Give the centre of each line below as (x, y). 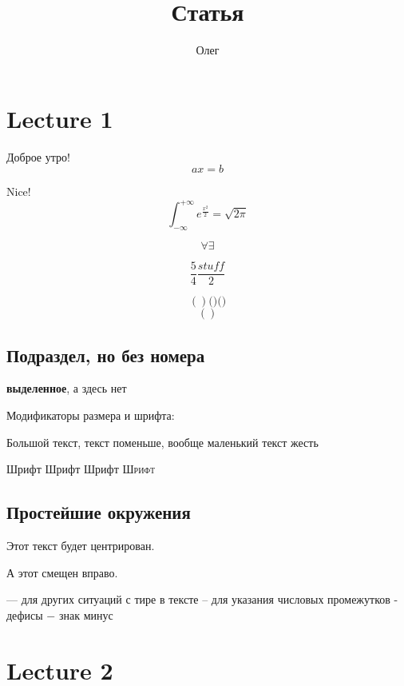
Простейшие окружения (99, 512)
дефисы (25, 614)
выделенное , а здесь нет (67, 388)
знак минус (86, 614)
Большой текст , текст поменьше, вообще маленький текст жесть (162, 442)
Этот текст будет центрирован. (81, 545)
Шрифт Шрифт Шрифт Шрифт (81, 469)
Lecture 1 (60, 118)
